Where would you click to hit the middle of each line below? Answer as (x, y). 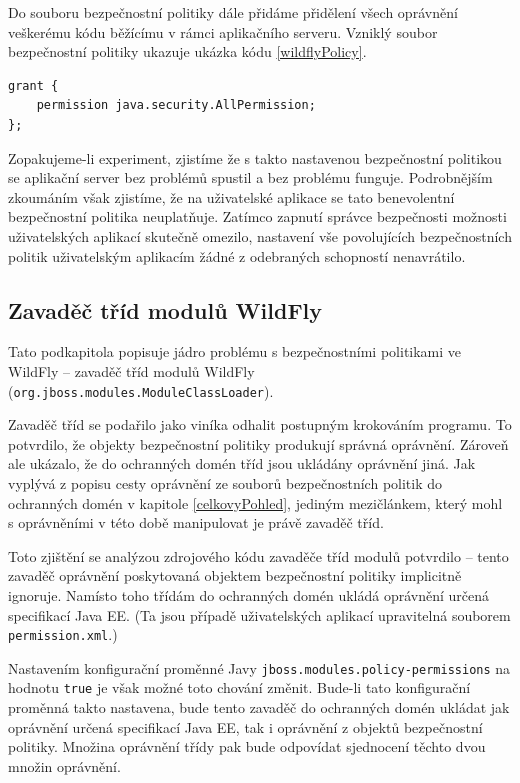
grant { (33, 85)
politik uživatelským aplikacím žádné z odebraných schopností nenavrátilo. (237, 255)
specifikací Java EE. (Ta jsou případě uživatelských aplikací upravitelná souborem (259, 614)
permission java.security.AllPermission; (176, 105)
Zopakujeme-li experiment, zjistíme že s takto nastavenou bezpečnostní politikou (255, 157)
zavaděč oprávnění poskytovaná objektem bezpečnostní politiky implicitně (235, 575)
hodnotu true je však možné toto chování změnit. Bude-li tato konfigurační (239, 687)
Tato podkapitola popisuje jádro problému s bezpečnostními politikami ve (235, 351)
